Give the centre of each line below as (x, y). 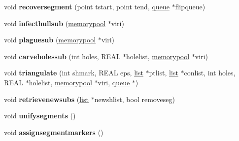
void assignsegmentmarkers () (54, 132)
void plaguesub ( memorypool (50, 40)
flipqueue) (190, 6)
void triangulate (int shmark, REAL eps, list (74, 73)
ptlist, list (164, 73)
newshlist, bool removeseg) (135, 99)
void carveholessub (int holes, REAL (62, 56)
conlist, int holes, (210, 73)
